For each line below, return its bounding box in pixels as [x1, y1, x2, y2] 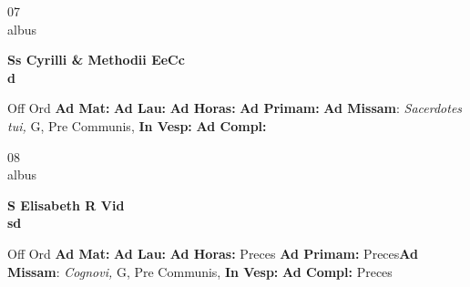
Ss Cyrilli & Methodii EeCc [7, 50, 185, 69]
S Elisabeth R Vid [7, 195, 125, 214]
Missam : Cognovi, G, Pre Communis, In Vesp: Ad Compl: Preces [7, 261, 393, 281]
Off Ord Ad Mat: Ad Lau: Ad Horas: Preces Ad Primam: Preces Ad [7, 243, 418, 262]
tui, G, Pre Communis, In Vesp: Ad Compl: [7, 116, 267, 135]
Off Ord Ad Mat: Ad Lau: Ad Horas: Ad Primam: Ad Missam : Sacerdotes [7, 98, 463, 118]
